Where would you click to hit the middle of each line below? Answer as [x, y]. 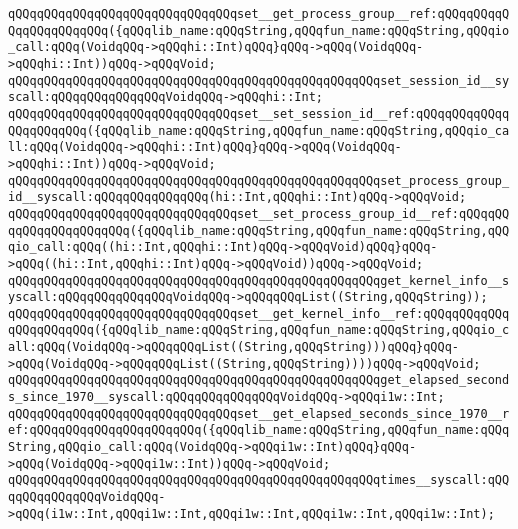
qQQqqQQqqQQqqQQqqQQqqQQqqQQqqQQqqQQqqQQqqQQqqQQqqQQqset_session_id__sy [259, 80]
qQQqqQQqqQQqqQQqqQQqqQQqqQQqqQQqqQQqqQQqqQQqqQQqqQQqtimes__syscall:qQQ [259, 480]
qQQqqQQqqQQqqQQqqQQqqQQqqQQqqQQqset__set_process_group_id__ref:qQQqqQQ [259, 213]
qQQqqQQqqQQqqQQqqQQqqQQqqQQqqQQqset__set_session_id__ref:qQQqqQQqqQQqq [259, 113]
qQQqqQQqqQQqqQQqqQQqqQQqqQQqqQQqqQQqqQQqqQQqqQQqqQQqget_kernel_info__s [259, 280]
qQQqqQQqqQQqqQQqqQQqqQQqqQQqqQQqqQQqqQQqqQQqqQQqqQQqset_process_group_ [259, 180]
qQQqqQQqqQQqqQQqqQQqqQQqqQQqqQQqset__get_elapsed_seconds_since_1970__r [259, 413]
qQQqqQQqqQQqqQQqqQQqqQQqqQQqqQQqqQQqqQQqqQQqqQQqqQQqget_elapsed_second [259, 380]
